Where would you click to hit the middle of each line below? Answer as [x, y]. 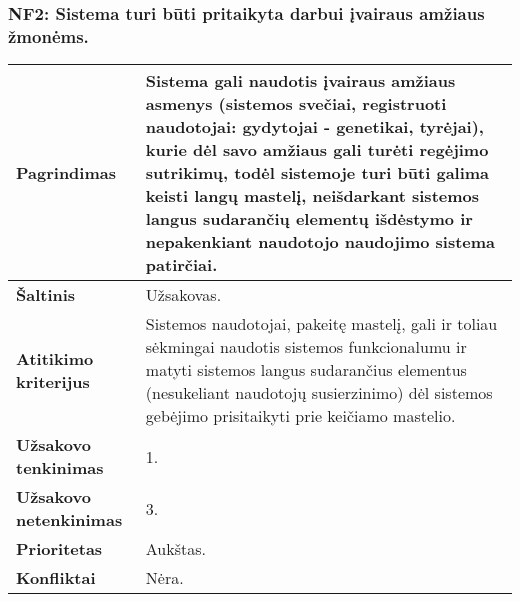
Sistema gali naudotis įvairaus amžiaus [300, 81]
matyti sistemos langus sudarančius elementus [306, 370]
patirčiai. [181, 265]
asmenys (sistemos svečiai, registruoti [296, 104]
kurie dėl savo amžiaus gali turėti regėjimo [317, 150]
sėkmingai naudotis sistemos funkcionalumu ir [306, 347]
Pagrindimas [66, 173]
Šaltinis [46, 295]
